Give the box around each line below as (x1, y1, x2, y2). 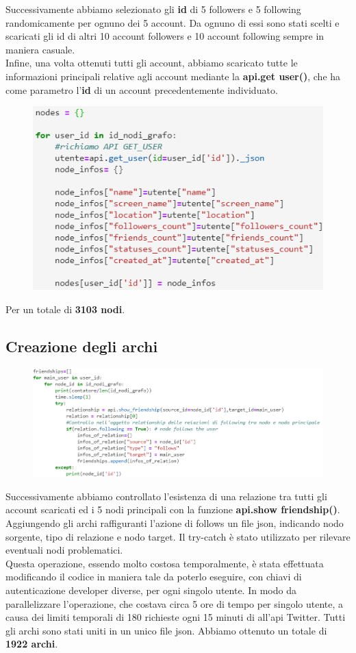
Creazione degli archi (5, 335, 158, 356)
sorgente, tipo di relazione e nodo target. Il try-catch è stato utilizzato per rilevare (5, 529, 351, 543)
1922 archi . (5, 637, 58, 651)
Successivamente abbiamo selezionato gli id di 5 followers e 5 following (5, 2, 301, 16)
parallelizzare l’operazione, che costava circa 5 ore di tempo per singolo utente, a (5, 596, 344, 611)
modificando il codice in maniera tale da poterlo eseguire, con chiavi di (5, 569, 302, 584)
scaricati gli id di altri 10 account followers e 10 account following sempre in (5, 29, 325, 43)
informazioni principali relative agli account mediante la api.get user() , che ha (5, 69, 341, 83)
